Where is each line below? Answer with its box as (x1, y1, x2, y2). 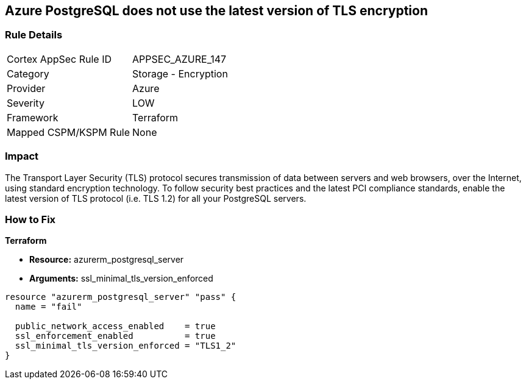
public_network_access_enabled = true (15, 321, 216, 332)
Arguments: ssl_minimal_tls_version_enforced (29, 273, 213, 284)
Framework (7, 111, 59, 124)
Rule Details (5, 29, 63, 41)
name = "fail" (15, 302, 82, 312)
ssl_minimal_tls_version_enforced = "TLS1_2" (15, 341, 236, 351)
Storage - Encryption (132, 67, 228, 80)
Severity (7, 96, 44, 109)
